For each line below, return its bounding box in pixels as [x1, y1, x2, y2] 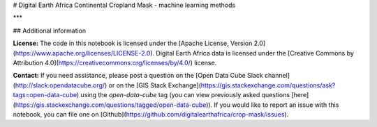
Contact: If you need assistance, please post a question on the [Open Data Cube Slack [13, 71, 263, 80]
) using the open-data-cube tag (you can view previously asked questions [76, 91, 290, 99]
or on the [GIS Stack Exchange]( [108, 81, 202, 90]
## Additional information [13, 26, 87, 35]
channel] [264, 71, 290, 80]
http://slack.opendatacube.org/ [15, 81, 105, 90]
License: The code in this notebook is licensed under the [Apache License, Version [13, 39, 253, 48]
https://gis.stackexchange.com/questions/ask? [200, 81, 336, 90]
